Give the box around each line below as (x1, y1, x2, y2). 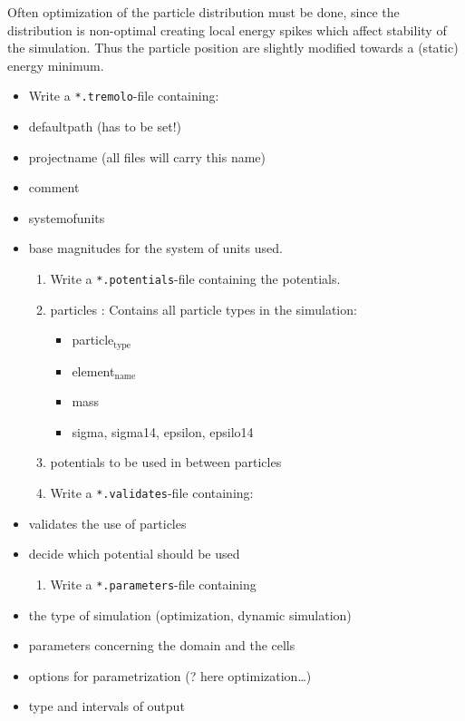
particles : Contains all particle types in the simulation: (50, 299, 357, 318)
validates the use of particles (28, 513, 187, 532)
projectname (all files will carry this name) (28, 147, 266, 166)
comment (28, 178, 80, 197)
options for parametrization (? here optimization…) (28, 666, 312, 685)
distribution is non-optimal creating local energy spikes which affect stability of (7, 20, 447, 39)
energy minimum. (7, 55, 104, 74)
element (72, 361, 115, 380)
